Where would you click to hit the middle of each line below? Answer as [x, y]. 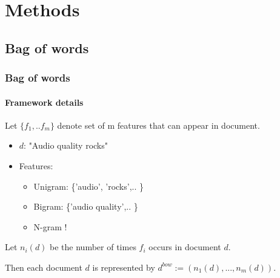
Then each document [44, 267]
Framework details [44, 102]
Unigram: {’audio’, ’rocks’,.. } [89, 186]
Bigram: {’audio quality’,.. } [86, 206]
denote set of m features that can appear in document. [158, 125]
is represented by [124, 267]
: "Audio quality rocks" [66, 145]
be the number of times [93, 247]
